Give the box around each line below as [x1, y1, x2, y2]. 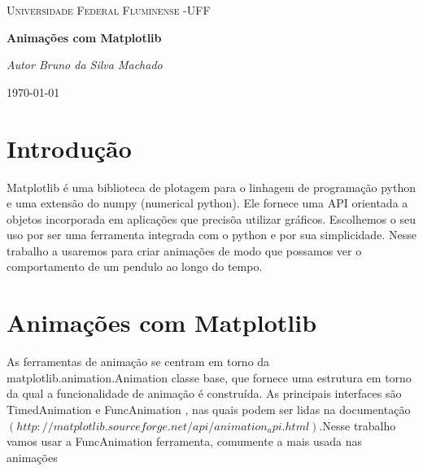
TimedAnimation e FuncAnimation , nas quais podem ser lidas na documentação [7, 400, 411, 417]
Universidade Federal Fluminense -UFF [7, 2, 211, 18]
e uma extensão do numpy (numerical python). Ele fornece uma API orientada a [7, 194, 408, 212]
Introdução [7, 131, 132, 164]
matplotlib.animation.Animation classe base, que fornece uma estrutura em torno [7, 369, 412, 386]
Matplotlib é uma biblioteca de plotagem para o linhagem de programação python [7, 178, 416, 195]
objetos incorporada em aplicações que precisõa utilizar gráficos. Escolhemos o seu [7, 210, 416, 227]
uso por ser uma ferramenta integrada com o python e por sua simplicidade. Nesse [7, 226, 416, 243]
